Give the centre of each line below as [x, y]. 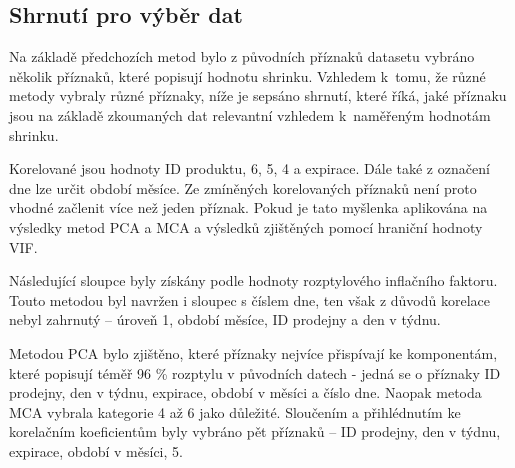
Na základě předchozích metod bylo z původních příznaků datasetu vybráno [242, 56]
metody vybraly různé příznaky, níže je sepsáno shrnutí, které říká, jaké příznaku [258, 95]
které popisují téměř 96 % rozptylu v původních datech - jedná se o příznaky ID [255, 372]
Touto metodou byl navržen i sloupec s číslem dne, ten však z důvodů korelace [250, 299]
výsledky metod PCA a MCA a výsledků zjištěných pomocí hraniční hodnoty [246, 226]
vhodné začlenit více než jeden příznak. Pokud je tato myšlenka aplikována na [248, 207]
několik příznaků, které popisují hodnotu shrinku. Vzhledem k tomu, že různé [247, 75]
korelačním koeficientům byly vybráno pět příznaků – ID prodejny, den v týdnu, [255, 431]
